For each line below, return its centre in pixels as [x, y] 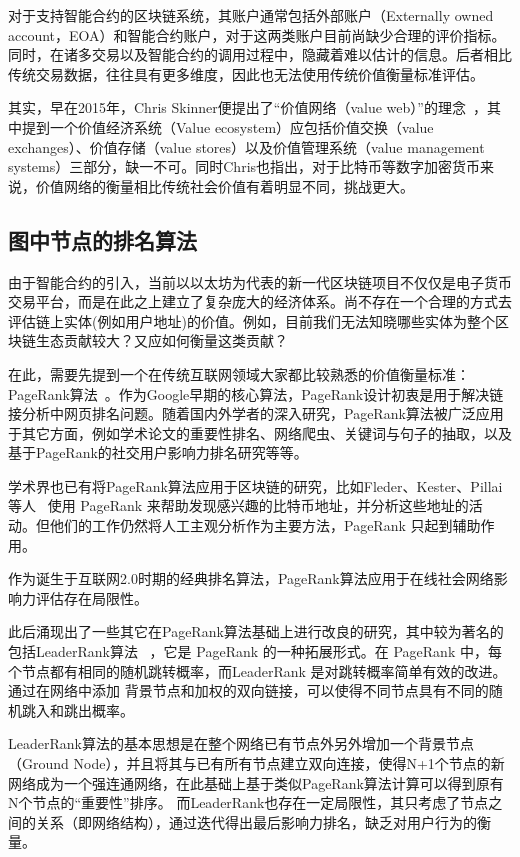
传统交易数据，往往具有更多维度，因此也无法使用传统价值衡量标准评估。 [246, 73]
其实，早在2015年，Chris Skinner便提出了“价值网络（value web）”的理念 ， [247, 107]
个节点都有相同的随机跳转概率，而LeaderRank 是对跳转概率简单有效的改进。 [257, 670]
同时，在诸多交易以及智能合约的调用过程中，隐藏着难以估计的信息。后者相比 [260, 54]
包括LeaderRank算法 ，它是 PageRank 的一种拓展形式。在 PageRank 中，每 [255, 651]
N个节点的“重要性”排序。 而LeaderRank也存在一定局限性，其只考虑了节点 [248, 802]
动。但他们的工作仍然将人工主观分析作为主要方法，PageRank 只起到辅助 [244, 525]
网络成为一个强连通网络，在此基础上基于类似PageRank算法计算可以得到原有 [256, 782]
